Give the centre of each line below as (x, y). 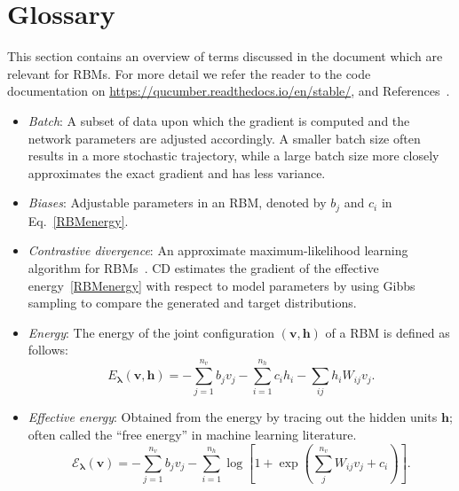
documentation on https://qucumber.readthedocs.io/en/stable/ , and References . (229, 91)
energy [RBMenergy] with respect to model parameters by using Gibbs (222, 285)
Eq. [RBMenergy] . (78, 220)
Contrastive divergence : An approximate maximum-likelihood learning (218, 250)
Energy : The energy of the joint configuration (151, 332)
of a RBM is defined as (388, 332)
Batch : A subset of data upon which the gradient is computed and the (219, 120)
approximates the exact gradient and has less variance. (177, 172)
